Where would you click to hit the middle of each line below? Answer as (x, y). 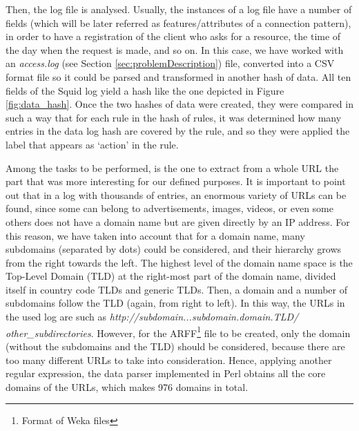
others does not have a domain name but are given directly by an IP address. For (178, 221)
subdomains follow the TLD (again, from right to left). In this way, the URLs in (175, 303)
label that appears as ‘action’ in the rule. (92, 144)
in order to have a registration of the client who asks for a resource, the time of (173, 36)
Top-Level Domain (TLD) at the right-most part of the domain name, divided (171, 276)
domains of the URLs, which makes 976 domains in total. (127, 386)
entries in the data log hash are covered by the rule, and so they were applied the (178, 131)
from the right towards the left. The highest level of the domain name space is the (179, 262)
